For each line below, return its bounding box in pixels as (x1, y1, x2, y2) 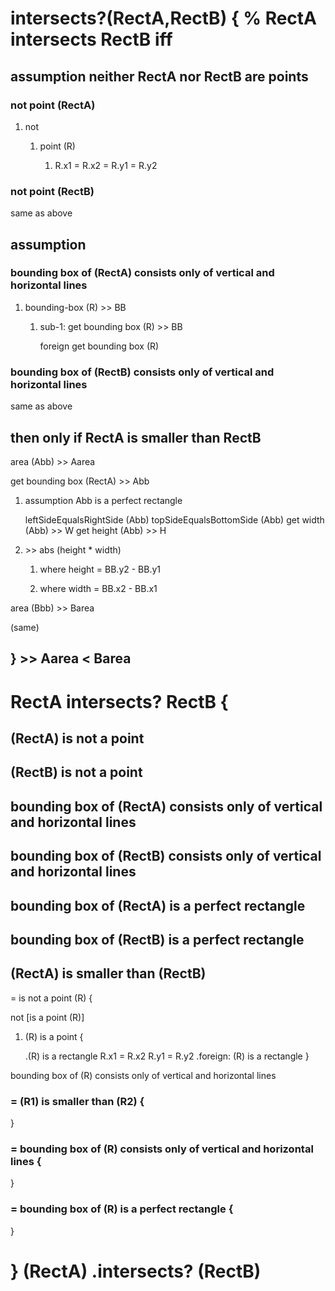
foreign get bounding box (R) (39, 340, 160, 352)
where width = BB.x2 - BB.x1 (39, 582, 158, 594)
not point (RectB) (10, 184, 95, 198)
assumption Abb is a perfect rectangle (24, 494, 183, 506)
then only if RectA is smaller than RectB (10, 429, 262, 446)
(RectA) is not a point (10, 730, 145, 747)
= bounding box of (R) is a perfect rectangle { (10, 1202, 234, 1216)
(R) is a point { (24, 1030, 84, 1042)
